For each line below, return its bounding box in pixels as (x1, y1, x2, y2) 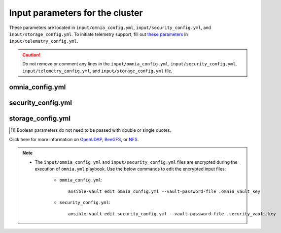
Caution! (22, 52, 41, 58)
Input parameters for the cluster (9, 7, 143, 18)
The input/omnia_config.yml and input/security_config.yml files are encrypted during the (35, 159, 238, 165)
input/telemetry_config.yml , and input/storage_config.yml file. (22, 68, 173, 74)
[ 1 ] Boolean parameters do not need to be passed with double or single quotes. (10, 127, 172, 133)
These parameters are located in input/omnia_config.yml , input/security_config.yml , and (9, 25, 211, 30)
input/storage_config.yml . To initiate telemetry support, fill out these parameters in (9, 31, 188, 37)
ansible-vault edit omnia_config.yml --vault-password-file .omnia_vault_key (68, 188, 261, 194)
